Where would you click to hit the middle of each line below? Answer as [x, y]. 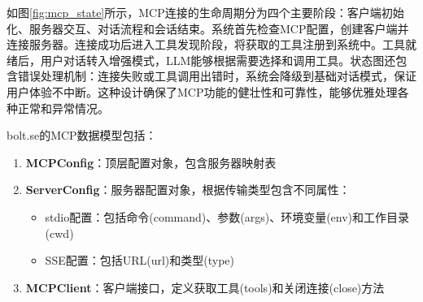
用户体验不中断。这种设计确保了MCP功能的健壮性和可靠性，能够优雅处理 [202, 91]
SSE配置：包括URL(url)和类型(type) [140, 260]
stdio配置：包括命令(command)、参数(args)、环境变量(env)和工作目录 [227, 216]
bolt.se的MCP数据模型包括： [82, 135]
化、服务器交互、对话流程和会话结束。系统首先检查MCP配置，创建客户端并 [208, 28]
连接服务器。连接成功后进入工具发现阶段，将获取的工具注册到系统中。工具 [206, 44]
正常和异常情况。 [63, 108]
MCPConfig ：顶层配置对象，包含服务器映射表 [151, 162]
